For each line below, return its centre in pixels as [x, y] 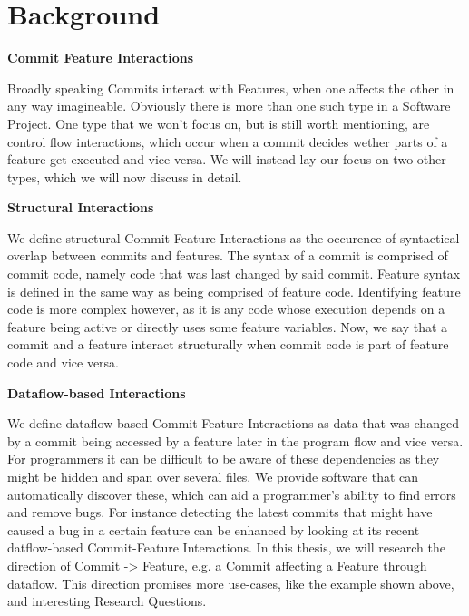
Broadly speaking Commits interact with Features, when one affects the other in [231, 88]
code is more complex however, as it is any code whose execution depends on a [226, 309]
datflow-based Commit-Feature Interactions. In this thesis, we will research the [226, 548]
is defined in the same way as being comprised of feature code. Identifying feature [234, 291]
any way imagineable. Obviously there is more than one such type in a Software [229, 106]
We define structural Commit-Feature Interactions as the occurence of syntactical [234, 237]
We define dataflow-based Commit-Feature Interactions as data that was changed [233, 423]
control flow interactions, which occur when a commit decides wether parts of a [228, 141]
